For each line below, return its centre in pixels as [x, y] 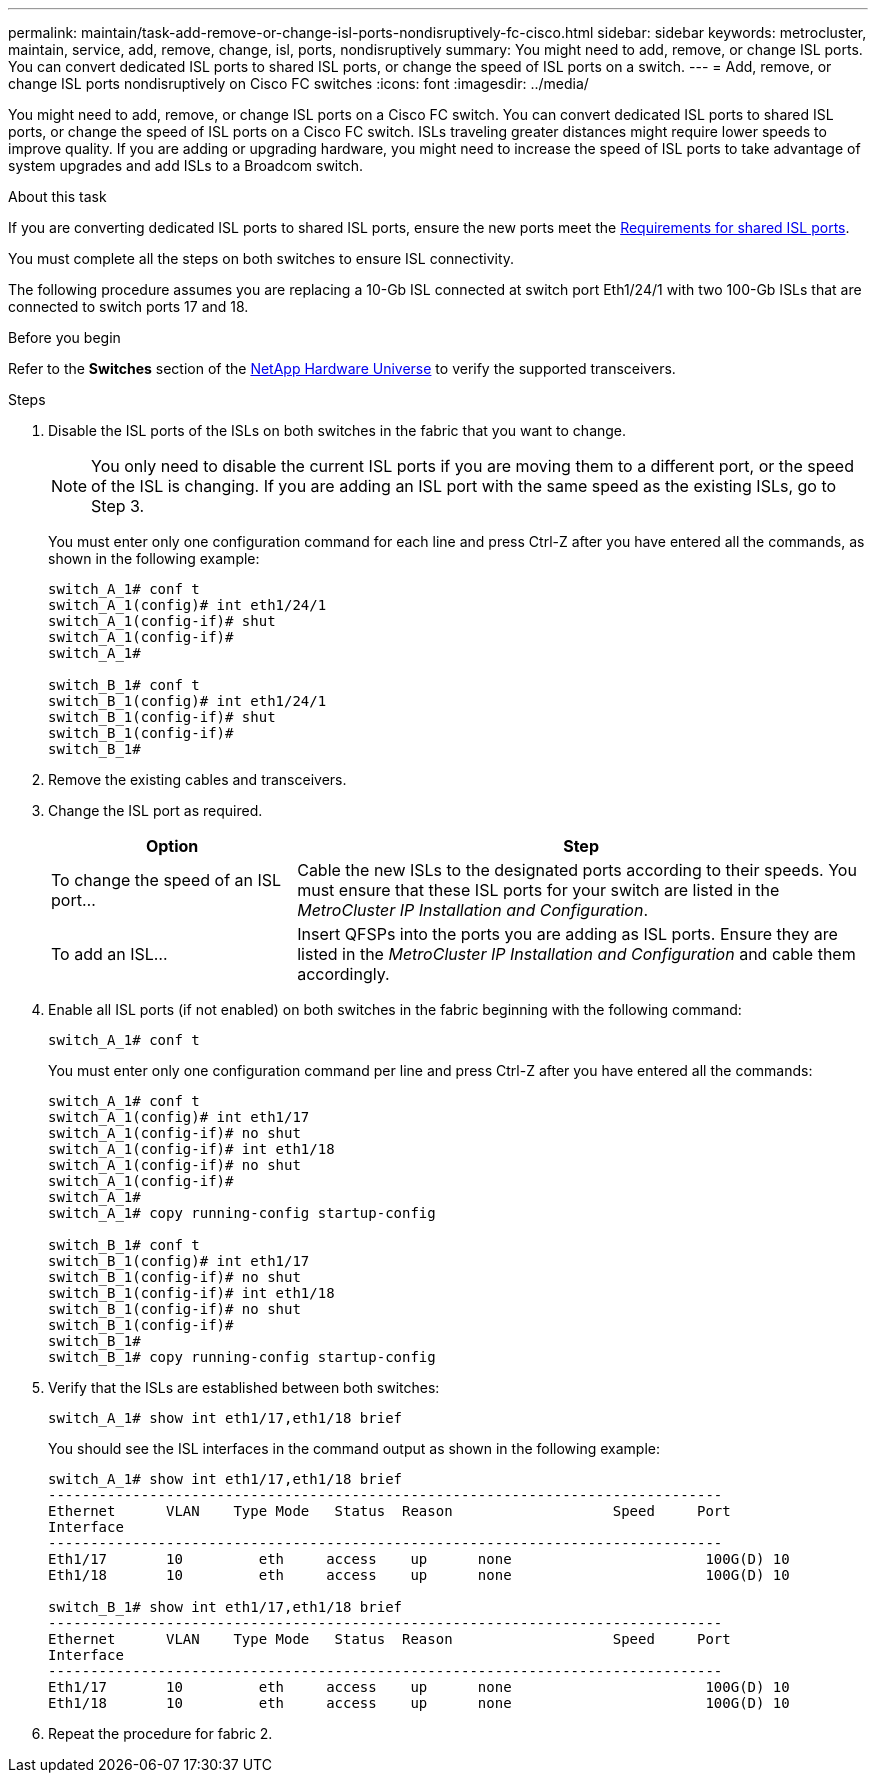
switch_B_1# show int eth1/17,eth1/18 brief [225, 1607]
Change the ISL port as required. [155, 810]
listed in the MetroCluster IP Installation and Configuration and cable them [576, 954]
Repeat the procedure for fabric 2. [160, 1733]
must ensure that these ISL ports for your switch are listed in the [538, 890]
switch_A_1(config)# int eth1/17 [179, 1117]
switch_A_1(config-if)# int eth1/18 [191, 1149]
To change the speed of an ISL [166, 880]
